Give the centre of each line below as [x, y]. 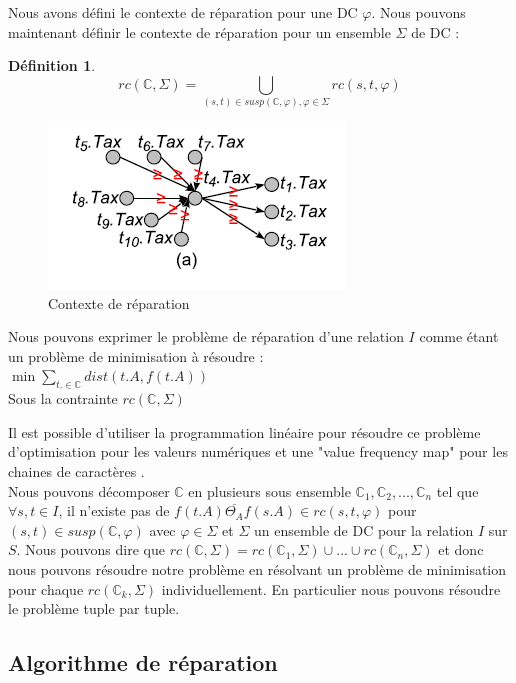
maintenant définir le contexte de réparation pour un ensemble [199, 31]
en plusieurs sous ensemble [269, 490]
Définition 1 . [52, 65]
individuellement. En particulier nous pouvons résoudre [331, 588]
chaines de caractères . [76, 471]
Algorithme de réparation [143, 662]
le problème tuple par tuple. [94, 608]
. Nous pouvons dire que [90, 549]
